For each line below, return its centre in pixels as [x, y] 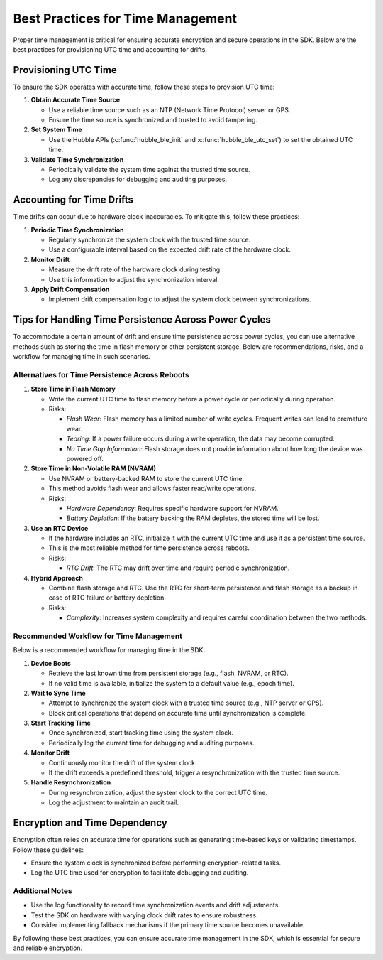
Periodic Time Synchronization [77, 230]
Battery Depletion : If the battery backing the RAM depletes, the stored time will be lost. [193, 518]
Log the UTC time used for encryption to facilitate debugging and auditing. [140, 873]
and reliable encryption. [48, 948]
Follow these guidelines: [49, 850]
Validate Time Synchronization [77, 159]
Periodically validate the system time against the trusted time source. [150, 169]
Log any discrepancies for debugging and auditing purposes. [138, 179]
